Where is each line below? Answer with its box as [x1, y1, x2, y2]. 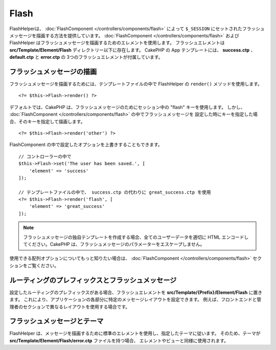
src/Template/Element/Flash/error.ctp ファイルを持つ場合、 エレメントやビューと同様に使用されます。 [9, 337, 229, 343]
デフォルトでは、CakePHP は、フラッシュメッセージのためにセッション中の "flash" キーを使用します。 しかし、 [9, 104, 245, 110]
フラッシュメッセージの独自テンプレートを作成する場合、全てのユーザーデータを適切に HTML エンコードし [23, 234, 249, 240]
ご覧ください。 [27, 262, 59, 268]
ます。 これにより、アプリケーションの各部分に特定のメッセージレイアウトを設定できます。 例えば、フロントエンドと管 [9, 296, 262, 302]
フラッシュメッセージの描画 [9, 67, 97, 76]
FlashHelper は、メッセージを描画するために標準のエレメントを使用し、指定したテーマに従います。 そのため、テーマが [9, 330, 261, 337]
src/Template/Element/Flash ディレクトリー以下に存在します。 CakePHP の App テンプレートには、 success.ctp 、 [9, 46, 256, 53]
